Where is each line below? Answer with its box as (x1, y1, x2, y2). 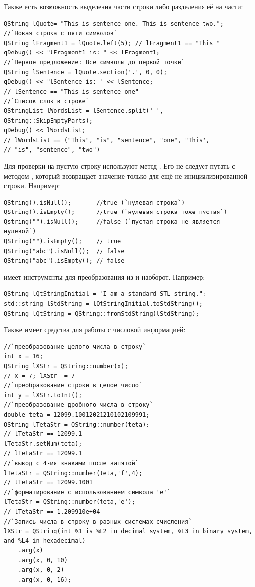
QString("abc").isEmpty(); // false (4, 257, 125, 265)
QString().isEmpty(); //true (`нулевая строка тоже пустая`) (4, 209, 228, 216)
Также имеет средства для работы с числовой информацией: (4, 324, 186, 335)
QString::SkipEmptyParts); (4, 117, 93, 124)
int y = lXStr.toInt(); (4, 391, 82, 399)
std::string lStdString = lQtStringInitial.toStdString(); (4, 300, 203, 308)
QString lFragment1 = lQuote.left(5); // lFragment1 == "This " (4, 39, 220, 47)
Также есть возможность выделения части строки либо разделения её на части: (4, 1, 243, 11)
